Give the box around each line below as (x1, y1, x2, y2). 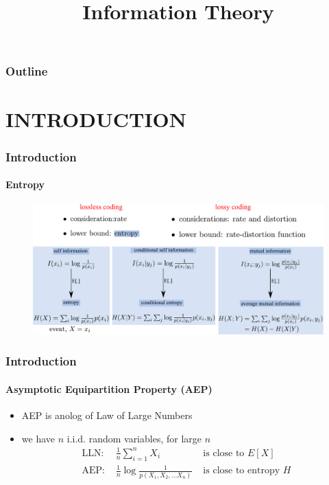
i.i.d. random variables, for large (66, 431, 202, 445)
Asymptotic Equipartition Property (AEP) (5, 381, 212, 396)
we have (21, 431, 55, 445)
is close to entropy (203, 466, 280, 476)
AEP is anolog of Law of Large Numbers (21, 408, 193, 422)
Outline (5, 63, 48, 80)
